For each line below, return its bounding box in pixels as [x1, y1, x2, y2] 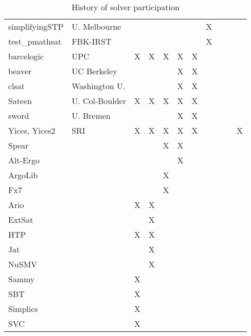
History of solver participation [71, 1, 180, 13]
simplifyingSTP [8, 20, 64, 32]
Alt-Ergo [8, 154, 40, 166]
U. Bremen [71, 110, 111, 121]
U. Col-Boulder [71, 95, 126, 107]
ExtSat [8, 214, 33, 225]
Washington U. [71, 80, 126, 92]
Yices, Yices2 [8, 124, 55, 136]
